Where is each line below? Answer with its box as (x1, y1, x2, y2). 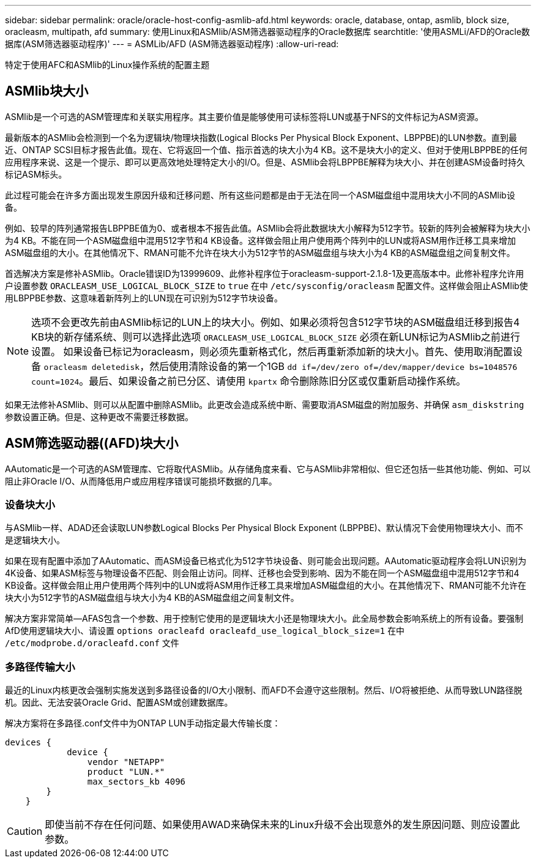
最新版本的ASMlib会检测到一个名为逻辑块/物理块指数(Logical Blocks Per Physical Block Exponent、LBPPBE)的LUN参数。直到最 (5, 132, 517, 143)
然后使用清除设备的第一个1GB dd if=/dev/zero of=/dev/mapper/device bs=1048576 (149, 360, 518, 372)
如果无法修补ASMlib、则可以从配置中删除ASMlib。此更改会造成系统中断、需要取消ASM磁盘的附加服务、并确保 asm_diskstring (5, 399, 524, 410)
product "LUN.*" (87, 767, 165, 777)
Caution (7, 825, 43, 838)
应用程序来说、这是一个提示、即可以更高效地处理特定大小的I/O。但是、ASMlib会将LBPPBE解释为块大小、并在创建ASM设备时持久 (5, 156, 525, 167)
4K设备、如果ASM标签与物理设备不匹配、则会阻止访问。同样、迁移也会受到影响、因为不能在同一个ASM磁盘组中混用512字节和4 (5, 568, 519, 579)
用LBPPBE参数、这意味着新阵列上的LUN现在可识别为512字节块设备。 (5, 292, 283, 303)
